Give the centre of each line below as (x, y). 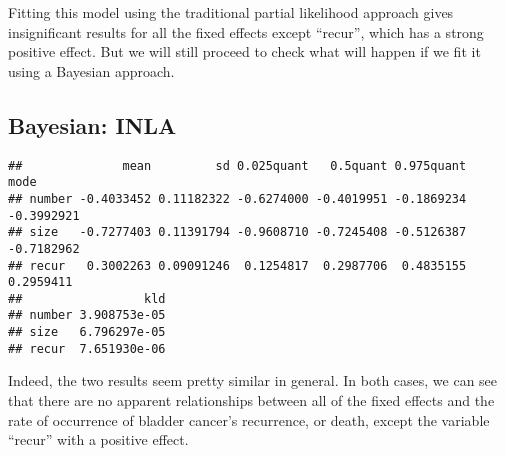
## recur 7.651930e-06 (87, 348)
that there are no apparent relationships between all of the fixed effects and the (251, 400)
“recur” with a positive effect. (98, 439)
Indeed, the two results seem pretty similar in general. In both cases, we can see (253, 380)
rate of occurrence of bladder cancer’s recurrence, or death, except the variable (249, 419)
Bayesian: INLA (92, 124)
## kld (87, 298)
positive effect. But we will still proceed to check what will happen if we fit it (244, 51)
